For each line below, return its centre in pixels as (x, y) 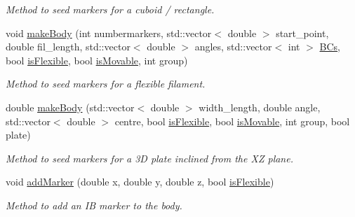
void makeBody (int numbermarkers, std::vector (109, 33)
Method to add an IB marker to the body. (94, 205)
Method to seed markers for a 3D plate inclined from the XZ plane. (149, 158)
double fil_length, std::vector (68, 47)
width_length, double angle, (260, 107)
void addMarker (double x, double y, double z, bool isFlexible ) (140, 182)
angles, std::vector (233, 47)
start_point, (302, 33)
